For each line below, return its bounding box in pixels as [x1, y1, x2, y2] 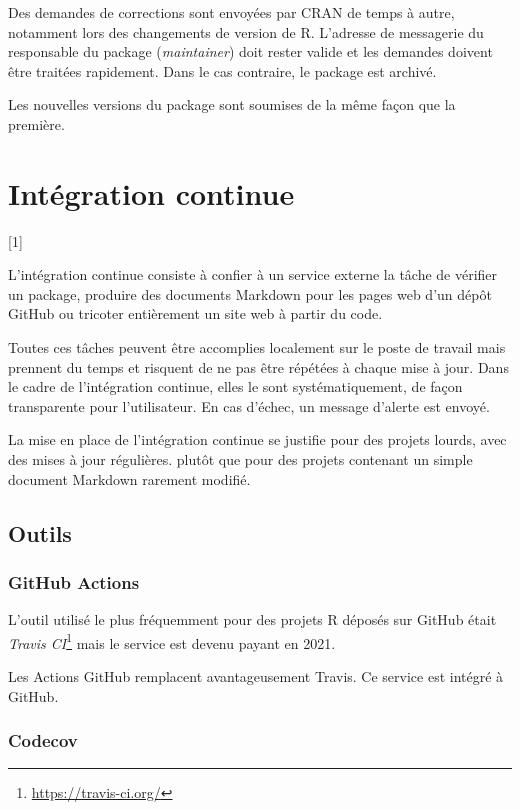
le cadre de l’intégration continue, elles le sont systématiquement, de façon [8, 376, 463, 397]
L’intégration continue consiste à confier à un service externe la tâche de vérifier [8, 264, 498, 285]
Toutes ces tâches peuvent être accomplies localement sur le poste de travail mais [8, 337, 506, 358]
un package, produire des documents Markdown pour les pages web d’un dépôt [8, 283, 492, 304]
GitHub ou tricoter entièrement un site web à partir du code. [8, 303, 383, 324]
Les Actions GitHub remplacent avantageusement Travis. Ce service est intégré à [8, 666, 504, 687]
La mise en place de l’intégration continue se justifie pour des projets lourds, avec [8, 429, 507, 450]
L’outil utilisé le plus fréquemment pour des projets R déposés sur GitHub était [8, 609, 497, 630]
